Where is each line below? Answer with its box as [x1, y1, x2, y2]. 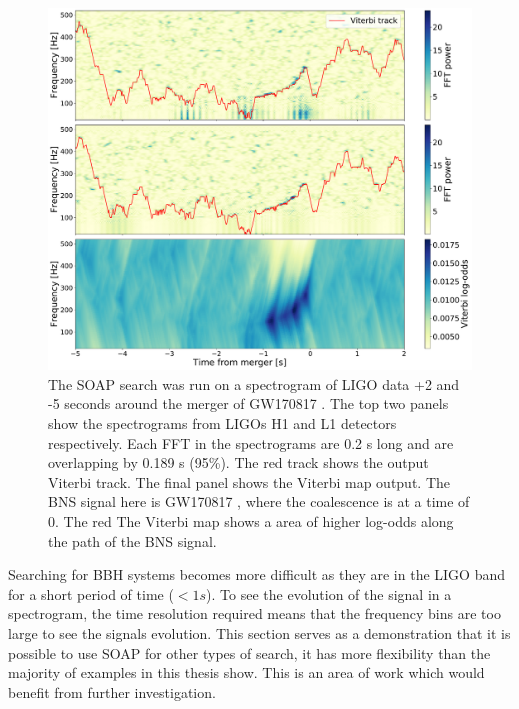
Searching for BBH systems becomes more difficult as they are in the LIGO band [8, 564, 506, 585]
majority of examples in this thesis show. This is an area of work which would [8, 662, 485, 683]
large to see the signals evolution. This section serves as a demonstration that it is [8, 623, 511, 644]
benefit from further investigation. [8, 681, 216, 702]
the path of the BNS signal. [48, 530, 217, 551]
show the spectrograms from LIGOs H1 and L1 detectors [48, 413, 397, 434]
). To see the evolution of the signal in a [206, 583, 452, 604]
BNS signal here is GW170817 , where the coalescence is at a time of [48, 491, 470, 512]
